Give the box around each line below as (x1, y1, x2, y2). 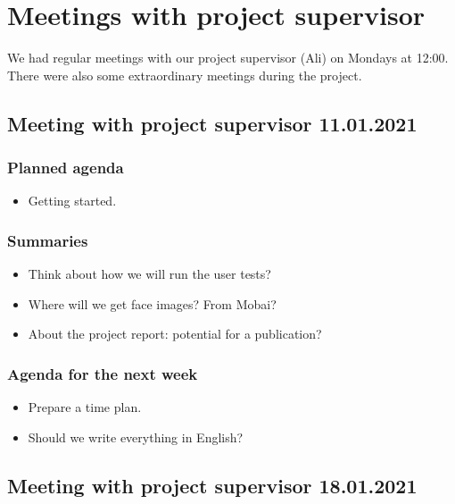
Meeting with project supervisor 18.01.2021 (7, 471, 418, 499)
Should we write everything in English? (28, 427, 244, 446)
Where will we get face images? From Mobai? (28, 294, 277, 313)
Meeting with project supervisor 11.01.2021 (7, 109, 418, 137)
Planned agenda (7, 156, 124, 179)
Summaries (7, 229, 88, 251)
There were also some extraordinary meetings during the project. (7, 65, 362, 84)
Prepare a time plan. (28, 398, 142, 416)
